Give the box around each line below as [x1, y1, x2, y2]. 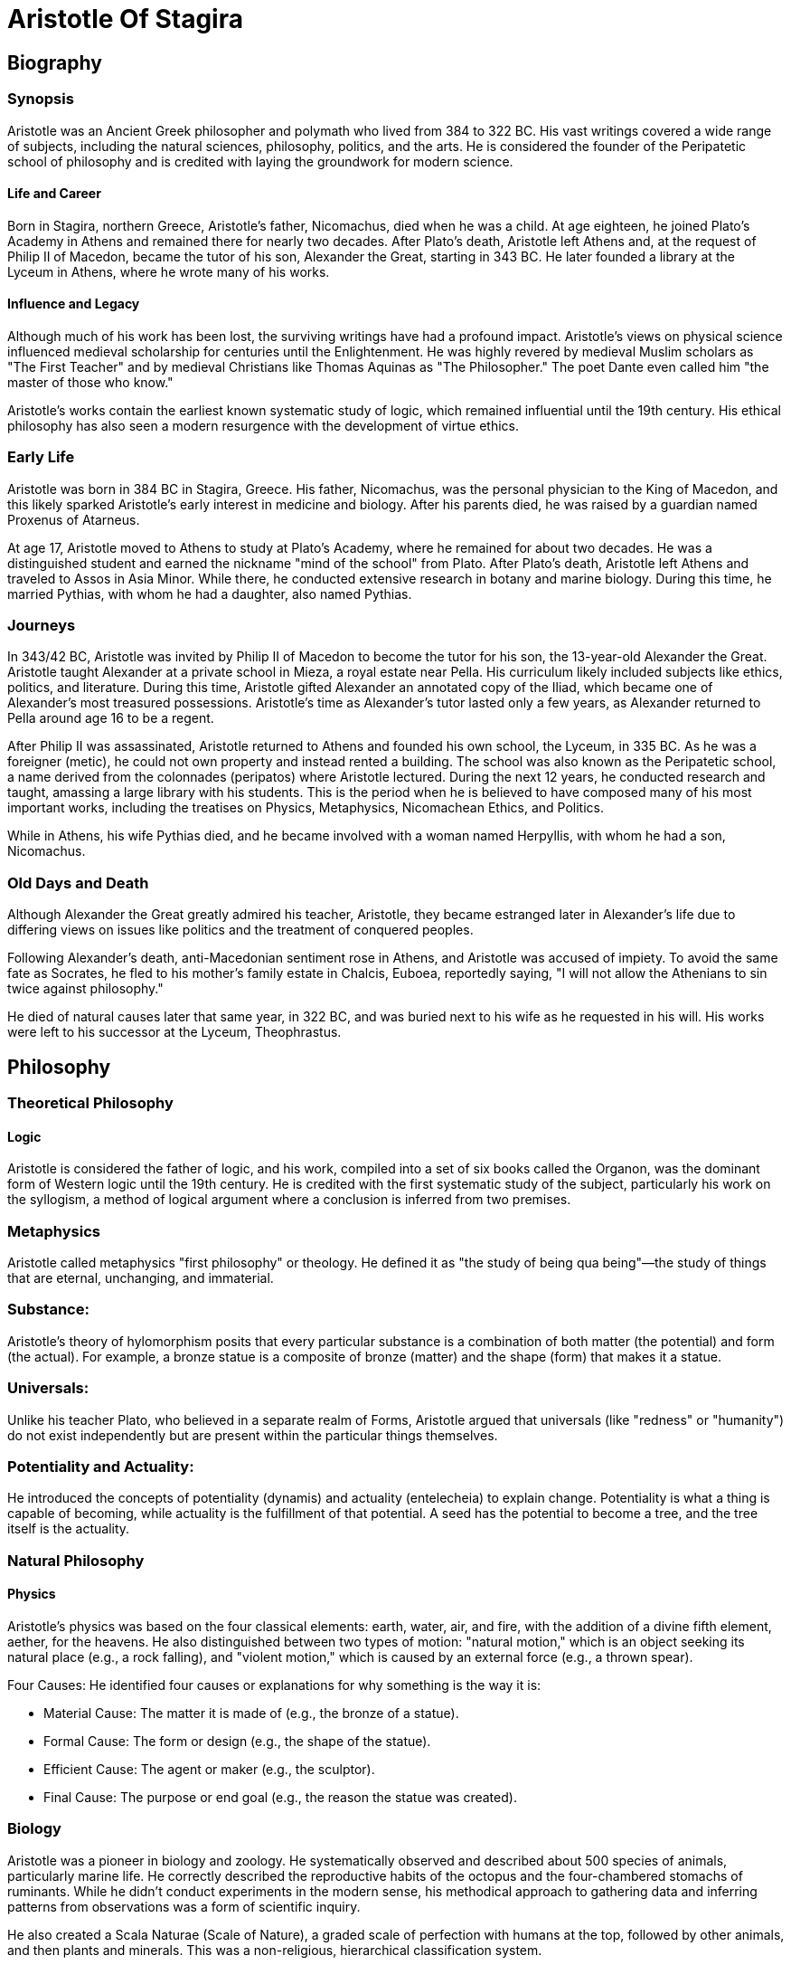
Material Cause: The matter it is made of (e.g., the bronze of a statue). [43, 1704, 459, 1721]
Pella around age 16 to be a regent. [7, 710, 214, 726]
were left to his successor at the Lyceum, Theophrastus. [7, 1024, 342, 1040]
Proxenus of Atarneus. [7, 511, 140, 527]
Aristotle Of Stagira [7, 4, 243, 34]
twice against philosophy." [7, 981, 164, 997]
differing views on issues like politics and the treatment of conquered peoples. [7, 922, 474, 938]
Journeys [7, 616, 76, 635]
